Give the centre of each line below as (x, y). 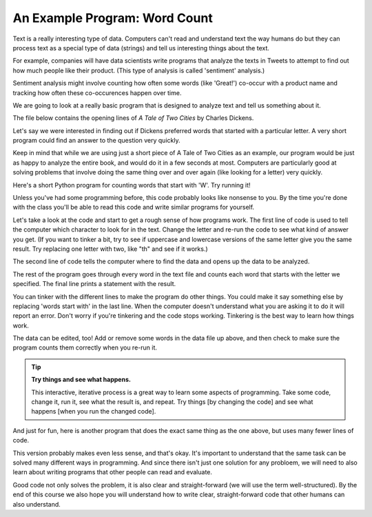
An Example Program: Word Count (113, 18)
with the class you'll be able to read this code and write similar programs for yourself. (134, 207)
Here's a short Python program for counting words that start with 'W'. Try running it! (132, 185)
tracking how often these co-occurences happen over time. (97, 92)
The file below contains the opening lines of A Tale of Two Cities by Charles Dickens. (133, 118)
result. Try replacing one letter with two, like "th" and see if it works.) (110, 249)
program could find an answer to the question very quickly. (96, 141)
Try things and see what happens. (81, 380)
